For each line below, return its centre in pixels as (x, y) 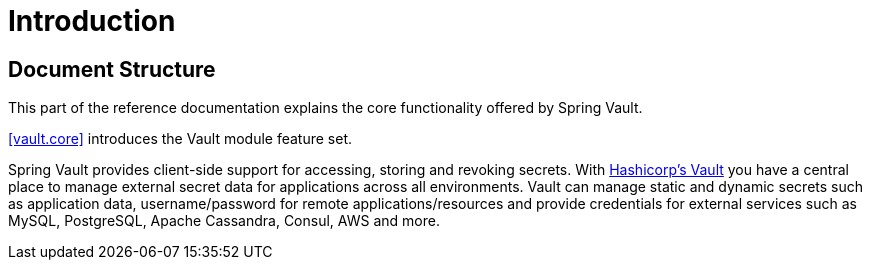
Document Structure (112, 69)
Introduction (92, 21)
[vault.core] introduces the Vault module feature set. (180, 139)
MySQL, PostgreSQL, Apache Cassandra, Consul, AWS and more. (224, 221)
